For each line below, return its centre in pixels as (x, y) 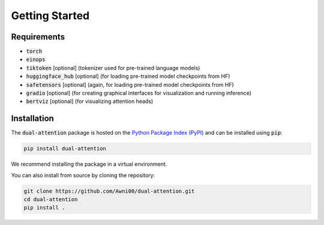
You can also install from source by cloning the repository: (83, 175)
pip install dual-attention (65, 149)
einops (36, 60)
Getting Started (50, 16)
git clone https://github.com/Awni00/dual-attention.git (109, 191)
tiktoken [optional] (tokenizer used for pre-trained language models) (113, 68)
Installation (32, 119)
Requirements (38, 37)
